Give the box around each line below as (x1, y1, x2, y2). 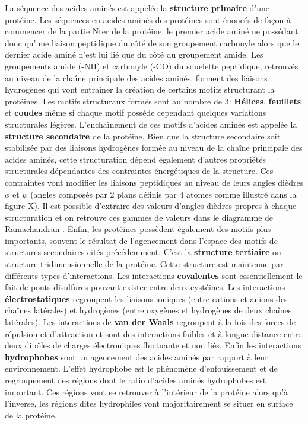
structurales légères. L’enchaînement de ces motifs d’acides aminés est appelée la (5, 118, 297, 130)
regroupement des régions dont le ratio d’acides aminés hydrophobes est (5, 374, 266, 386)
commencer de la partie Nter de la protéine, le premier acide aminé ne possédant (5, 25, 299, 37)
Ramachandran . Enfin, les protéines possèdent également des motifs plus (5, 223, 271, 235)
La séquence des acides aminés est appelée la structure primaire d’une (5, 2, 269, 14)
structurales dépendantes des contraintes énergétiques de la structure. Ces (5, 164, 274, 177)
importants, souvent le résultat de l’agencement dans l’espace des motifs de (5, 234, 278, 246)
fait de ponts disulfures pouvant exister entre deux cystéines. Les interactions (5, 281, 285, 293)
